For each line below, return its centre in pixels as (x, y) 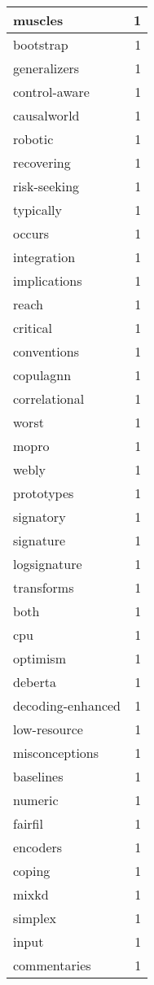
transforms (44, 587)
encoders (38, 847)
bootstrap (41, 44)
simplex (35, 918)
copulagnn (42, 375)
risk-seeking (46, 186)
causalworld (46, 115)
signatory (40, 517)
